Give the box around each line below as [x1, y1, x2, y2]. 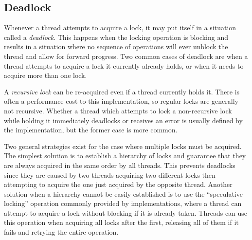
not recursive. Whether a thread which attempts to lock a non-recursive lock [4, 105, 232, 115]
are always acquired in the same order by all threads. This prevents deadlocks [4, 160, 235, 170]
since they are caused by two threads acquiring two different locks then [4, 169, 216, 180]
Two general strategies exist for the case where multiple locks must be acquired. [4, 141, 242, 151]
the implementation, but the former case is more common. [4, 125, 178, 135]
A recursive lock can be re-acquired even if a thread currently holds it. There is [4, 86, 240, 96]
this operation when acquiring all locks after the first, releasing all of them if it [4, 217, 239, 227]
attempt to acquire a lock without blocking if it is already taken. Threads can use [4, 207, 248, 218]
